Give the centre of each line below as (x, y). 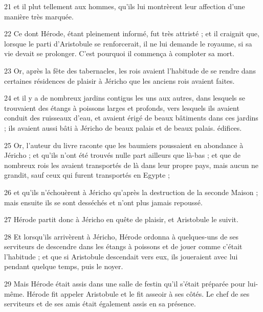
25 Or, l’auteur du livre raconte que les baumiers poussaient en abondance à (124, 145)
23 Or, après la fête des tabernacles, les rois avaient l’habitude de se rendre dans (130, 70)
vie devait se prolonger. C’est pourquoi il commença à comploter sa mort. (119, 53)
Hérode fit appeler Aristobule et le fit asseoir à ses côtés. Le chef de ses (138, 293)
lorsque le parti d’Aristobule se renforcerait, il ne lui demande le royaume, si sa (128, 43)
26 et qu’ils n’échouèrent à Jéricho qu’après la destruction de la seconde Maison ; (131, 192)
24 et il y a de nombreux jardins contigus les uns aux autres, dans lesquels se (125, 98)
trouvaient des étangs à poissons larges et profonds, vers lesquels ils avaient (122, 107)
